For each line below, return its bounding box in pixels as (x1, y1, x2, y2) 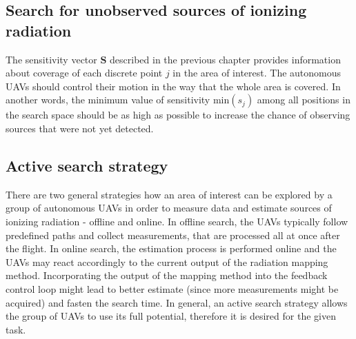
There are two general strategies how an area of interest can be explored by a (6, 187, 333, 201)
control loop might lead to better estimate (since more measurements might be (6, 281, 339, 296)
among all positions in (257, 92, 350, 107)
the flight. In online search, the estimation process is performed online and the (6, 241, 337, 256)
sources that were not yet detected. (6, 121, 154, 135)
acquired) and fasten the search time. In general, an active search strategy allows (6, 295, 348, 309)
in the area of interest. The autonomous (172, 65, 342, 80)
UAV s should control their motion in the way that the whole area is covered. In (6, 79, 341, 93)
